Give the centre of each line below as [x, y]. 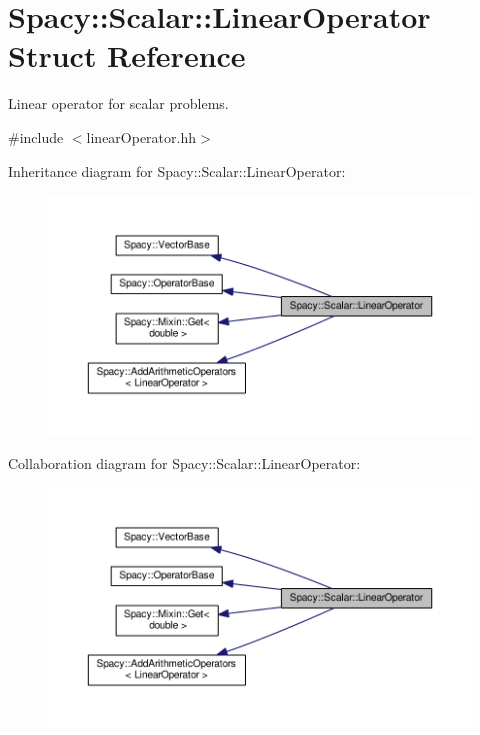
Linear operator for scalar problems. [118, 103]
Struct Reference [127, 55]
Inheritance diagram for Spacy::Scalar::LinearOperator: [177, 170]
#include [36, 136]
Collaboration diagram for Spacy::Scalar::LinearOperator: [184, 462]
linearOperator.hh [141, 136]
